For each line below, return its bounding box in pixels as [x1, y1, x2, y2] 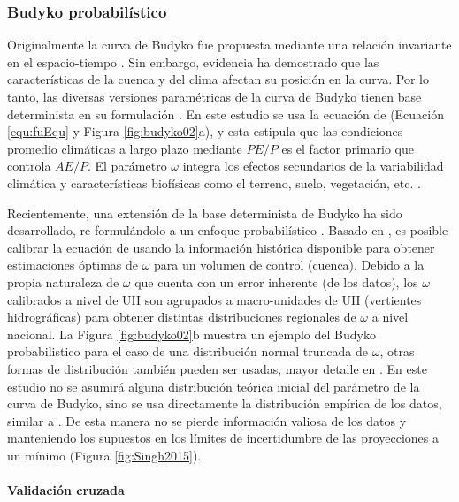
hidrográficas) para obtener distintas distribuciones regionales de [7, 308, 356, 326]
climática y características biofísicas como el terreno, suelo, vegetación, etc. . [7, 173, 421, 192]
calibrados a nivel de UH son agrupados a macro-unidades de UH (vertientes [7, 290, 422, 308]
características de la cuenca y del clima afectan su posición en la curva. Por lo [7, 70, 429, 88]
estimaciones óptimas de [7, 255, 138, 274]
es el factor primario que [281, 139, 414, 157]
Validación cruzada [7, 481, 125, 499]
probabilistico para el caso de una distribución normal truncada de [7, 342, 369, 361]
